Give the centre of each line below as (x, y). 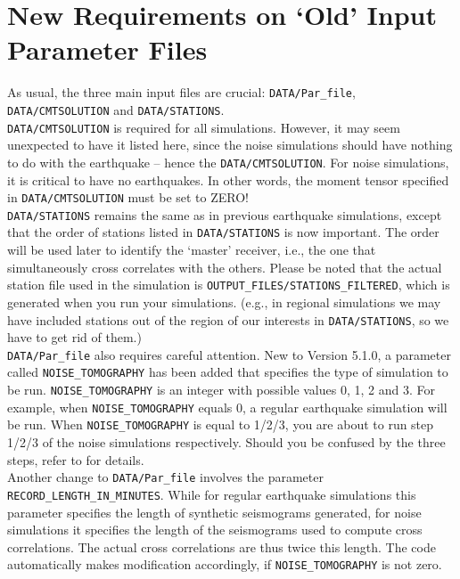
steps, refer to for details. (76, 459)
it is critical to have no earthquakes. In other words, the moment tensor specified (228, 179)
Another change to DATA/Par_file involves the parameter (165, 477)
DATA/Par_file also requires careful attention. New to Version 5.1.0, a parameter (229, 354)
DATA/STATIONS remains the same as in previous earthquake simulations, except (225, 214)
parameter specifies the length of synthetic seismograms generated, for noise (214, 512)
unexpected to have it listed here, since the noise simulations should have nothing (230, 145)
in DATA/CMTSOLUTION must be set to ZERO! (128, 197)
